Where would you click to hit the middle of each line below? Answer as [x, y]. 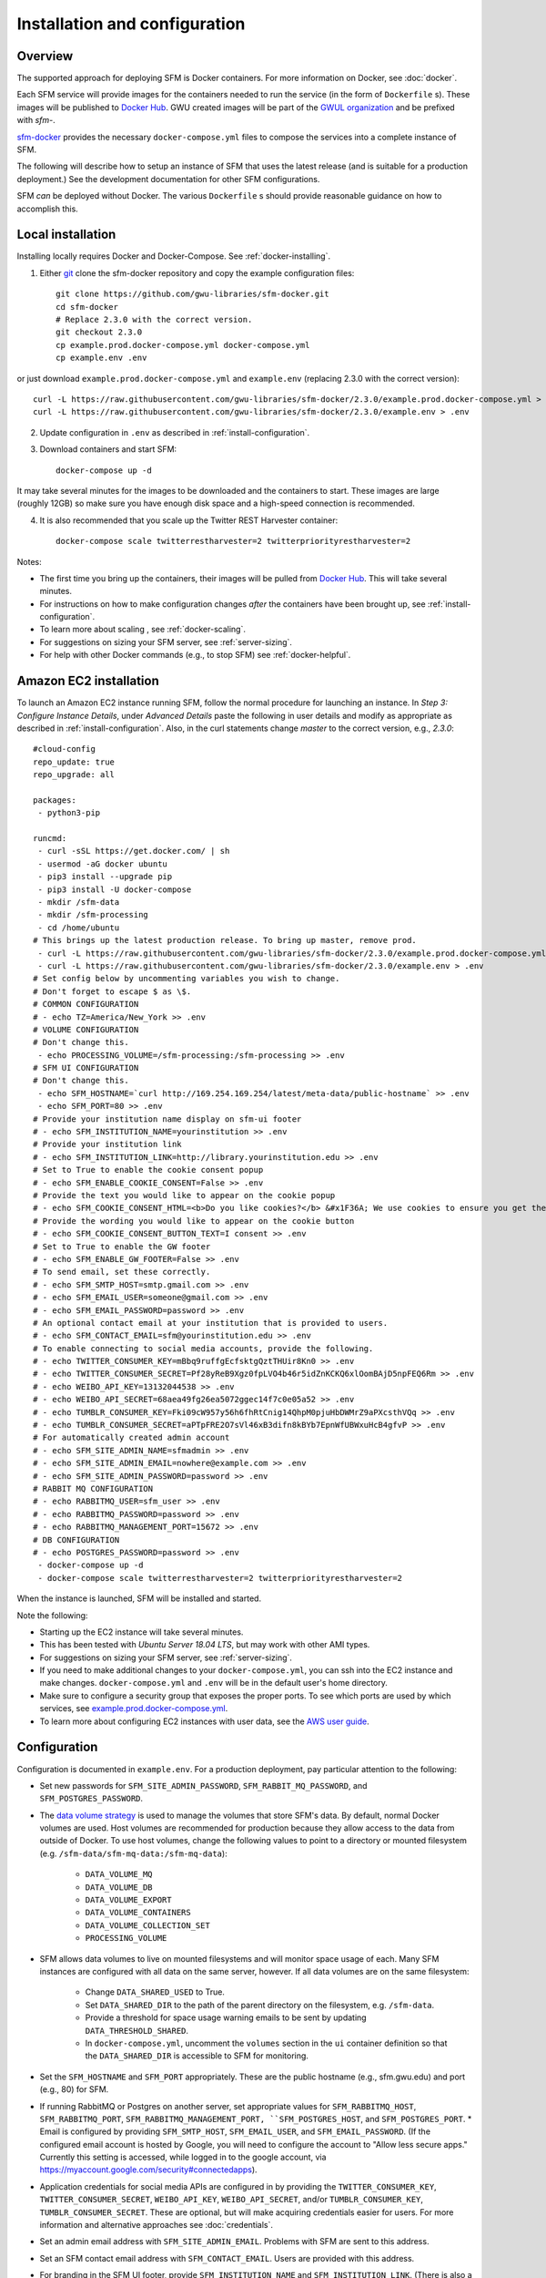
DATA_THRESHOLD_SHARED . [137, 2030]
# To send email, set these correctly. [122, 1272]
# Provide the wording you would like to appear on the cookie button [194, 1221]
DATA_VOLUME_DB [119, 1887]
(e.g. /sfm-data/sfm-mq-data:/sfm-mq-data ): [133, 1853]
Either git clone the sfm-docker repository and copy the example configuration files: [197, 272]
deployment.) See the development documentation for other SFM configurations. [168, 179]
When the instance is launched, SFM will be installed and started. [139, 1598]
